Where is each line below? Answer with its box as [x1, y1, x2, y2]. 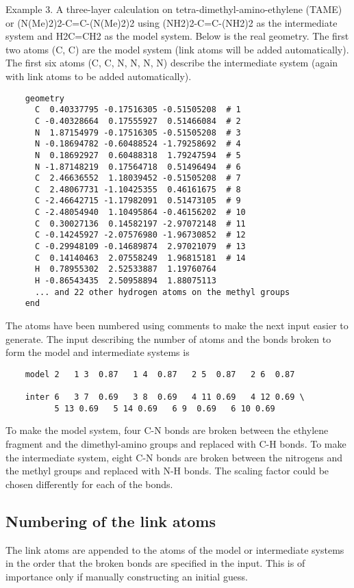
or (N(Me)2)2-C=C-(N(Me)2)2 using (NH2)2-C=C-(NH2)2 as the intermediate [5, 15, 338, 29]
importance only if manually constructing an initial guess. [5, 569, 248, 583]
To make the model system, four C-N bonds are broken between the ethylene [5, 423, 329, 437]
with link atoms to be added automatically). [5, 68, 192, 83]
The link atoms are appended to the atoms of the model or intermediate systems [5, 542, 344, 557]
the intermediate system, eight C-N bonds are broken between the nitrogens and [5, 450, 342, 464]
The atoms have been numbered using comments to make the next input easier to [5, 318, 349, 333]
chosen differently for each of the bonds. [5, 476, 173, 491]
